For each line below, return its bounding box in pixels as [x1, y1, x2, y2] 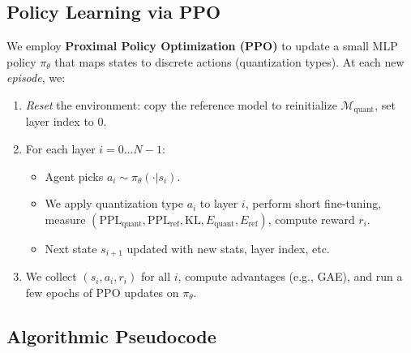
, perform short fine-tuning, [245, 195, 382, 212]
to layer [199, 195, 238, 212]
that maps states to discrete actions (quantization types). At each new [54, 53, 405, 70]
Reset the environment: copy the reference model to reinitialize [25, 96, 337, 113]
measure [45, 210, 86, 227]
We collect [25, 268, 77, 285]
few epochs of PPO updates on [25, 283, 179, 300]
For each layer [25, 140, 96, 157]
